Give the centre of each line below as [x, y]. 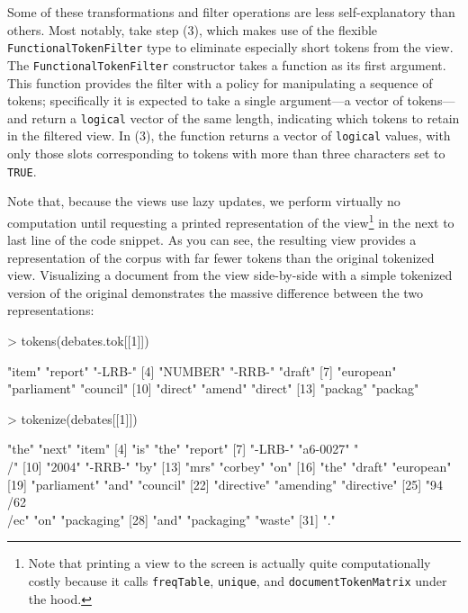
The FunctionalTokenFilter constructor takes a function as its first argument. [227, 64]
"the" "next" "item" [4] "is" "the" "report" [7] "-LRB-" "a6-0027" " [183, 449]
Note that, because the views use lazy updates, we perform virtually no [204, 201]
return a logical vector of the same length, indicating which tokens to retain [246, 117]
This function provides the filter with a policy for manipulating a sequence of [220, 82]
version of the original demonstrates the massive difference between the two [216, 292]
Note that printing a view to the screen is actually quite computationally [229, 563]
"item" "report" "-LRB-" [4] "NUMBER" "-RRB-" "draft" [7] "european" [202, 370]
